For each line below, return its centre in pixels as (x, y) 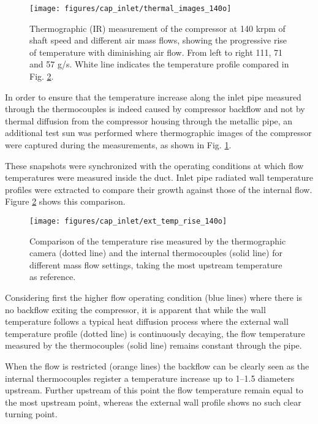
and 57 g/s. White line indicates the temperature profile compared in (159, 64)
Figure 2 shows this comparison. (65, 201)
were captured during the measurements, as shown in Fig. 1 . (118, 145)
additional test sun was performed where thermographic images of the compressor (158, 133)
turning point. (31, 414)
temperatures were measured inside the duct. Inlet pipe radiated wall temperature (159, 177)
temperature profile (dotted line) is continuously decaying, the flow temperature (155, 333)
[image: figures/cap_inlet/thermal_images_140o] (131, 9)
